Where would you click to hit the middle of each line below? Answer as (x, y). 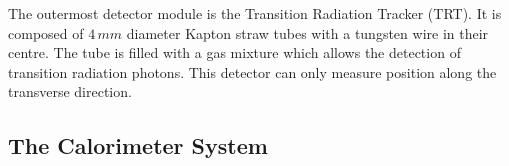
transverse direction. (70, 91)
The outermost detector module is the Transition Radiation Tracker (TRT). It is (255, 13)
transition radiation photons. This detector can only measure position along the (252, 71)
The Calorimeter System (138, 145)
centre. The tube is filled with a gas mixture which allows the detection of (234, 52)
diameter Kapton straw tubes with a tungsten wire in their (307, 32)
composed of (46, 32)
